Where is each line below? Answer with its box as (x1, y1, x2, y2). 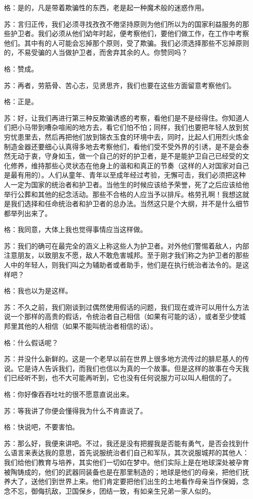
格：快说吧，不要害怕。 (4, 422, 79, 432)
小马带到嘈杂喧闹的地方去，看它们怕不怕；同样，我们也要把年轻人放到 (17, 122, 242, 132)
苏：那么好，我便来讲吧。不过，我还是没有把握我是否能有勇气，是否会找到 (4, 438, 242, 448)
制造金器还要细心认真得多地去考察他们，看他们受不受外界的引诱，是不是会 (4, 141, 242, 151)
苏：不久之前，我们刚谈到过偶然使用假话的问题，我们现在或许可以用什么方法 (4, 302, 249, 312)
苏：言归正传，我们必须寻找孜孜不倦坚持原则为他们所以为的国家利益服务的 (4, 18, 242, 29)
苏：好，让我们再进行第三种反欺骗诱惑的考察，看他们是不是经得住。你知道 (4, 112, 242, 123)
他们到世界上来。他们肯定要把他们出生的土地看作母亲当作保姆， (37, 476, 242, 486)
